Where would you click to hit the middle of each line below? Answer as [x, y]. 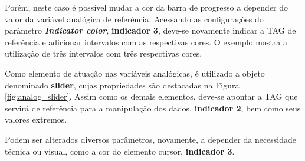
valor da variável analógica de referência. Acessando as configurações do [134, 19]
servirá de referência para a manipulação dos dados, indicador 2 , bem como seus [153, 108]
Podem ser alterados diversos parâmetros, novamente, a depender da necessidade [151, 139]
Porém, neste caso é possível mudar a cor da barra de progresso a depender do [147, 7]
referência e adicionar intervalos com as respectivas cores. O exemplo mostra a [146, 42]
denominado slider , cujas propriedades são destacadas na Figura [122, 85]
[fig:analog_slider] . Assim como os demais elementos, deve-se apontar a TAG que [151, 96]
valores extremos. [36, 119]
